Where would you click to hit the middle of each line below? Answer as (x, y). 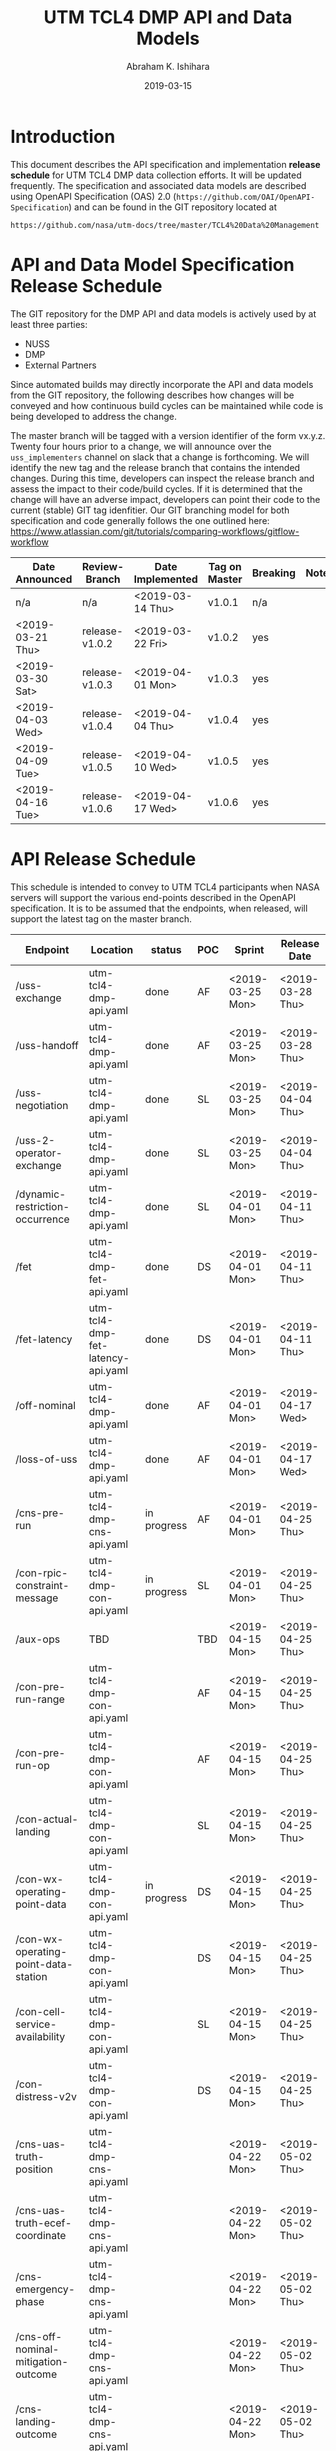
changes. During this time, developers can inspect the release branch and (162, 478)
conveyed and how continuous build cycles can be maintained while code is (167, 405)
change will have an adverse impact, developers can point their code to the (165, 499)
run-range (40, 1699)
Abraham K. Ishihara (168, 66)
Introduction (63, 136)
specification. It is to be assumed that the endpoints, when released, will (159, 908)
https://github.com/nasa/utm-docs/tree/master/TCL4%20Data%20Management (165, 225)
